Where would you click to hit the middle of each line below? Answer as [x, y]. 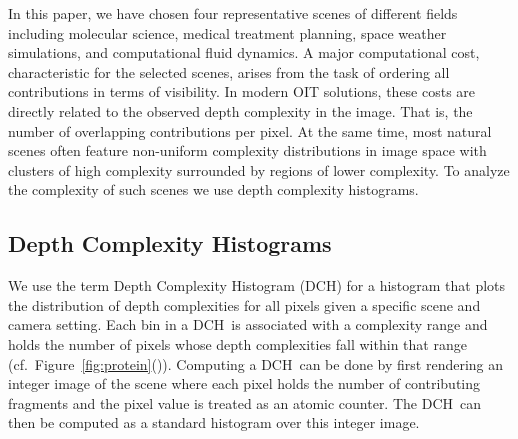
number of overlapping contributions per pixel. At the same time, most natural [250, 130]
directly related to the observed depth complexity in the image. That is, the [240, 110]
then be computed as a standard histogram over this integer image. [214, 422]
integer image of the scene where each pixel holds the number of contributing [244, 383]
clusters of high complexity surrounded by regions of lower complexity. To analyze [259, 169]
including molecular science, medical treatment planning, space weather [227, 32]
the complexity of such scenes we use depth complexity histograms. [213, 189]
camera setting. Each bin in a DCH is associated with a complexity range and [248, 324]
